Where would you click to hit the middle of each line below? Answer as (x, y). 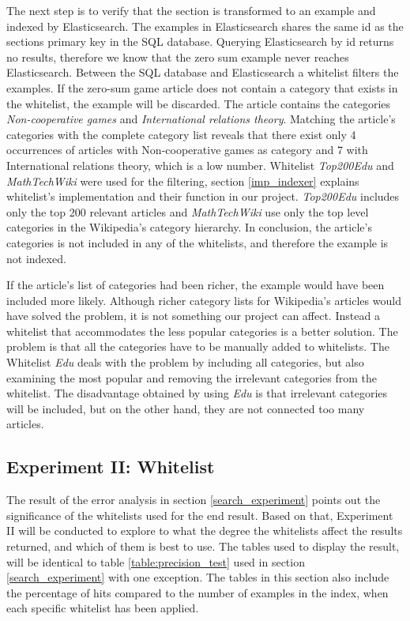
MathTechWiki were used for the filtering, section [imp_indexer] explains (183, 181)
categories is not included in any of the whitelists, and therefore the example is (197, 242)
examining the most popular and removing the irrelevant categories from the (192, 377)
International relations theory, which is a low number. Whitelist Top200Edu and (200, 165)
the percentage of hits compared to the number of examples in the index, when (197, 592)
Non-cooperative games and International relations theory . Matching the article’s (201, 119)
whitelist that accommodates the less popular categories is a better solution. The (202, 331)
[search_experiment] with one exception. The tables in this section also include (198, 577)
